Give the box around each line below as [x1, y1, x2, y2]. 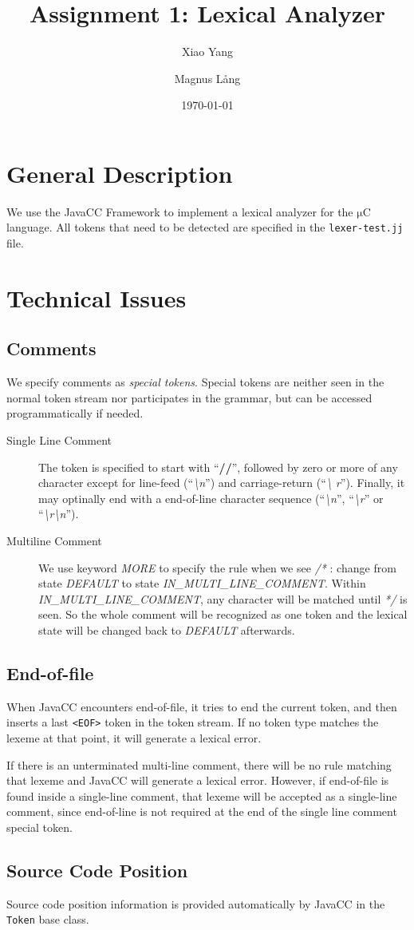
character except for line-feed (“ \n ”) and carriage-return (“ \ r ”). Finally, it [38, 474, 405, 491]
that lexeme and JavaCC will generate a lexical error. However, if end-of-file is [6, 772, 389, 789]
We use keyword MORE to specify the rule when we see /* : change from [38, 559, 396, 576]
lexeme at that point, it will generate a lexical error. [6, 730, 262, 746]
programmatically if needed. [6, 405, 144, 421]
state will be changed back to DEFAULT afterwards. [38, 621, 295, 638]
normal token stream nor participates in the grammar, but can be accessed [6, 389, 373, 406]
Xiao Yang [181, 43, 234, 60]
